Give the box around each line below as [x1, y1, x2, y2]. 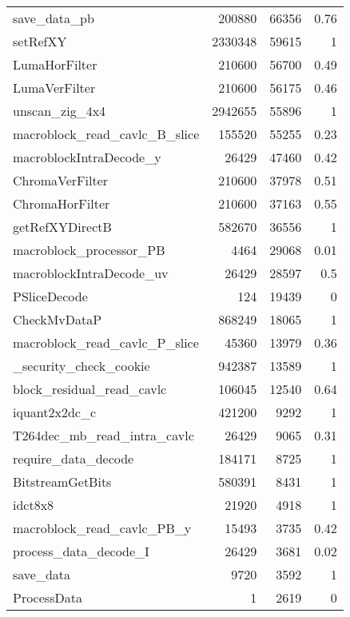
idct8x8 [13, 496, 54, 514]
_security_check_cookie [13, 356, 150, 375]
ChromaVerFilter [13, 171, 109, 189]
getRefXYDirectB [13, 217, 112, 236]
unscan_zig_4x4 [13, 102, 106, 120]
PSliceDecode [13, 287, 88, 305]
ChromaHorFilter [13, 194, 110, 213]
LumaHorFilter [13, 55, 97, 74]
